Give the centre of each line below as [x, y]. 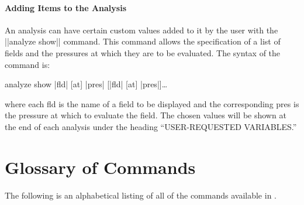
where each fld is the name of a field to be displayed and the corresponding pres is [152, 103]
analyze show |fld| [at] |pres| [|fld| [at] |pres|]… [86, 84]
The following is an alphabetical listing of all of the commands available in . [141, 195]
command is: [27, 64]
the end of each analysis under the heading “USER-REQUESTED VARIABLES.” [151, 126]
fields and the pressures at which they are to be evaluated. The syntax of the [143, 52]
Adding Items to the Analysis [65, 7]
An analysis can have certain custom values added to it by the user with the [141, 30]
